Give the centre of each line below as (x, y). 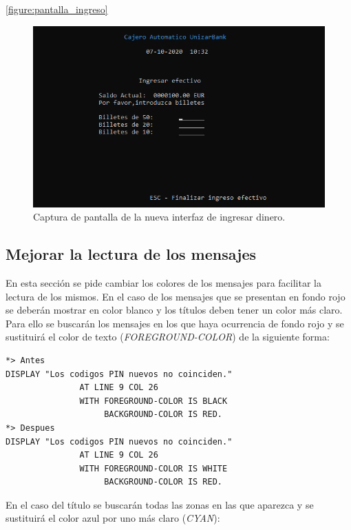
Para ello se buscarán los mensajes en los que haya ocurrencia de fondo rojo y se (175, 323)
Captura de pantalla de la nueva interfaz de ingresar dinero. (159, 217)
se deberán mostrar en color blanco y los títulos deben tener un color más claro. (174, 310)
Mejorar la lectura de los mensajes (131, 254)
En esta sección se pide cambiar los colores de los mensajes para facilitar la (164, 282)
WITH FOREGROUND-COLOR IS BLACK (153, 401)
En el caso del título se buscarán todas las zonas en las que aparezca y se (160, 504)
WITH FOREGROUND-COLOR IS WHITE (153, 468)
